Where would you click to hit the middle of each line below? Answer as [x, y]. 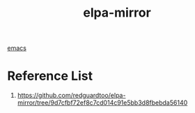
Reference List [50, 76]
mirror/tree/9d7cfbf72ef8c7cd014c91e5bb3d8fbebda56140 [102, 103]
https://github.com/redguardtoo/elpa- [71, 96]
